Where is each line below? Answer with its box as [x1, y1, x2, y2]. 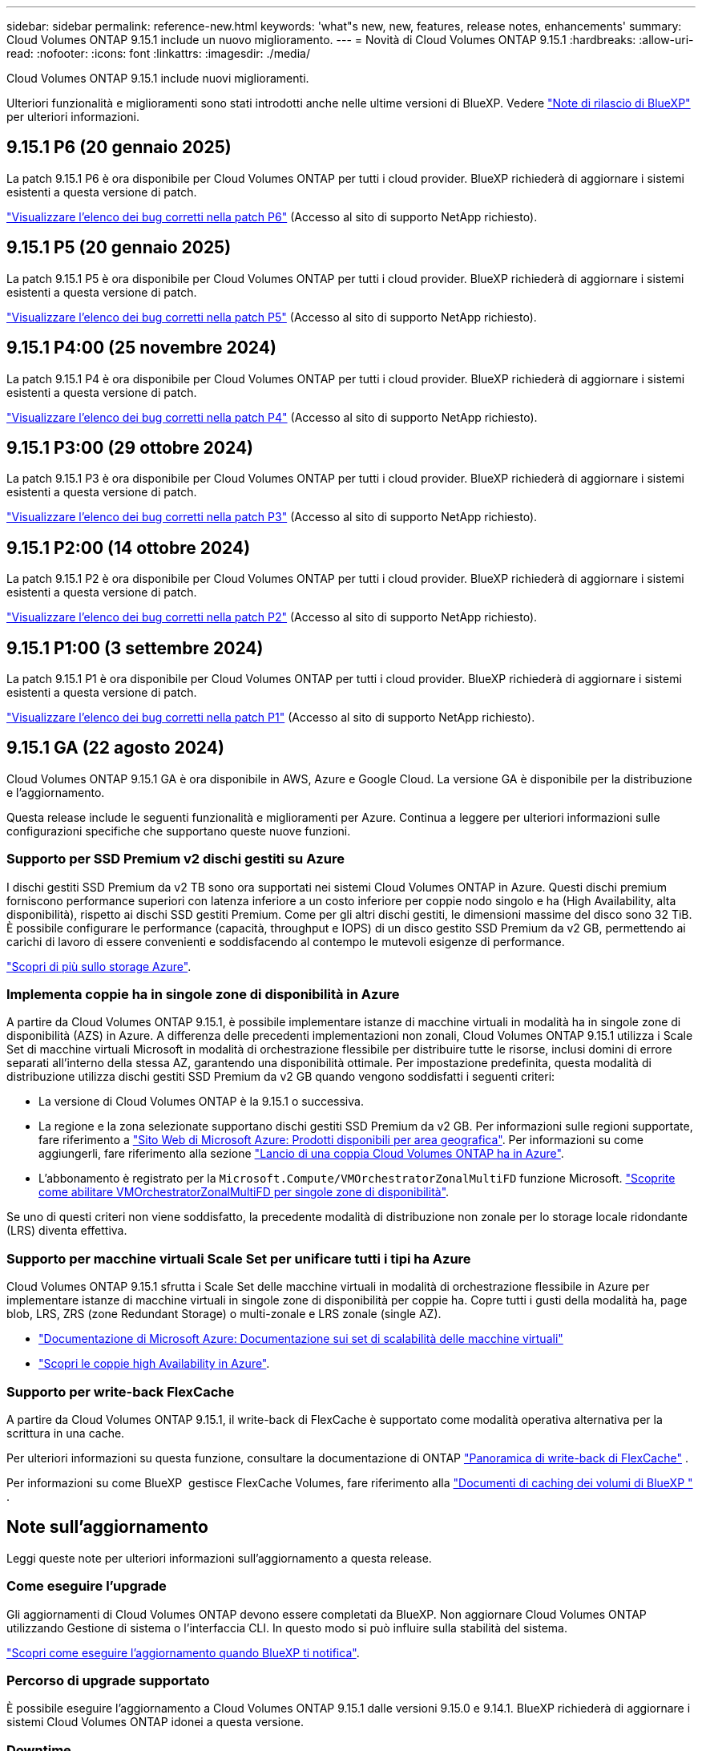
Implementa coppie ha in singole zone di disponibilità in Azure [6, 986, 400, 1003]
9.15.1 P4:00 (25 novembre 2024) [6, 338, 276, 358]
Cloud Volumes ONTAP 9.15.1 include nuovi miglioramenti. [6, 71, 309, 85]
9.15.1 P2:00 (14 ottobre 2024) [6, 537, 251, 558]
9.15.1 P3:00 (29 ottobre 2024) [6, 437, 254, 458]
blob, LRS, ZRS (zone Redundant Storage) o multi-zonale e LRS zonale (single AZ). [6, 1307, 442, 1321]
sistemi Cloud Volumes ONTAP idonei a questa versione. [6, 1715, 305, 1729]
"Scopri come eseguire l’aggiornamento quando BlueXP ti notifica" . [6, 1645, 360, 1660]
